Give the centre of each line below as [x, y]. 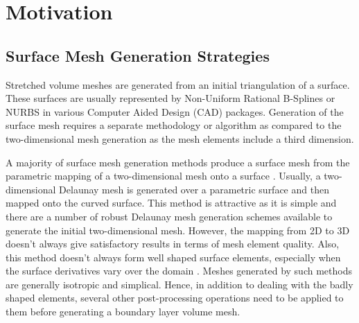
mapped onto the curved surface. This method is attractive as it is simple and [171, 203]
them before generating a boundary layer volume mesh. [123, 312]
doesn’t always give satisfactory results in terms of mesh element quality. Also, [173, 244]
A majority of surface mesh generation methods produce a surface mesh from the [178, 162]
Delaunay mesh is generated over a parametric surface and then [194, 189]
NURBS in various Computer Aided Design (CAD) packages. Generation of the [175, 111]
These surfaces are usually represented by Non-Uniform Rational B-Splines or [170, 98]
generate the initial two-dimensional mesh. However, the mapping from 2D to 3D [178, 230]
